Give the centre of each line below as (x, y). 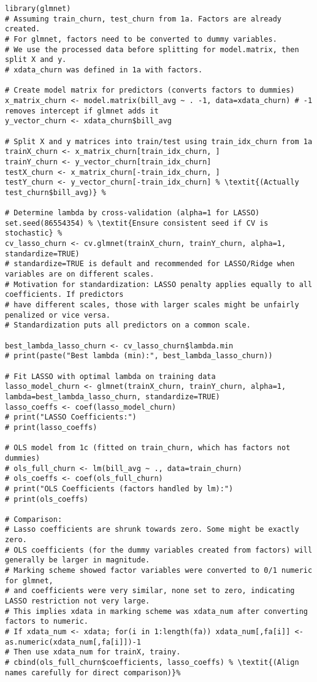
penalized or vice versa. (58, 315)
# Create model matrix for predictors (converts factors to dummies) (150, 90)
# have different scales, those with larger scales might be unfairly (152, 305)
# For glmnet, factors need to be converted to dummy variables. (141, 39)
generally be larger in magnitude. (78, 560)
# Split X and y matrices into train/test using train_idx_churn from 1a (159, 141)
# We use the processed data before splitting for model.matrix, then (152, 49)
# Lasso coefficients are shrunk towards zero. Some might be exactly (152, 530)
